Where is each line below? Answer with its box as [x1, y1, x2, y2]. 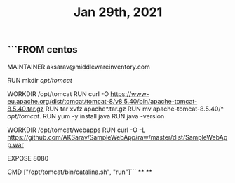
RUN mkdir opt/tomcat [7, 76, 72, 84]
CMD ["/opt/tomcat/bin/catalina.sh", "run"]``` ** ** [7, 168, 153, 176]
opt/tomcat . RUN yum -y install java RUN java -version [7, 111, 165, 120]
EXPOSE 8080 [7, 154, 49, 162]
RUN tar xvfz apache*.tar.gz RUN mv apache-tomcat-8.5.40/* [45, 104, 224, 113]
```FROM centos [7, 43, 78, 56]
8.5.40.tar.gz [7, 104, 44, 113]
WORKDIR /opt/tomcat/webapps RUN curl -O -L [7, 126, 146, 134]
